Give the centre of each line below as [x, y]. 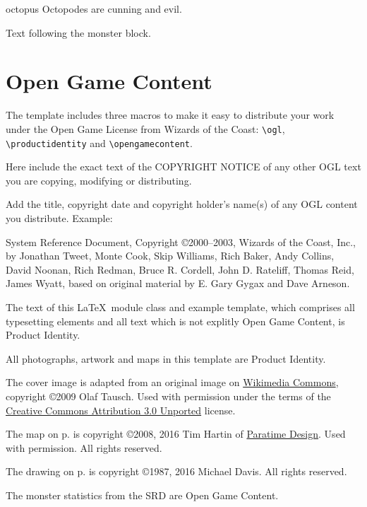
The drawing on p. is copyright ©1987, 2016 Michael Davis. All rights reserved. [176, 471]
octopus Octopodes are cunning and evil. [94, 8]
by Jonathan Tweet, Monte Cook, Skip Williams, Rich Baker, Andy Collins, [170, 256]
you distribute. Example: [59, 218]
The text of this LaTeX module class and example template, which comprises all [180, 307]
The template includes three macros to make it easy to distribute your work [170, 115]
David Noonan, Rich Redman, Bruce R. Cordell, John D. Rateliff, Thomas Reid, [180, 269]
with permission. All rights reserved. [84, 447]
